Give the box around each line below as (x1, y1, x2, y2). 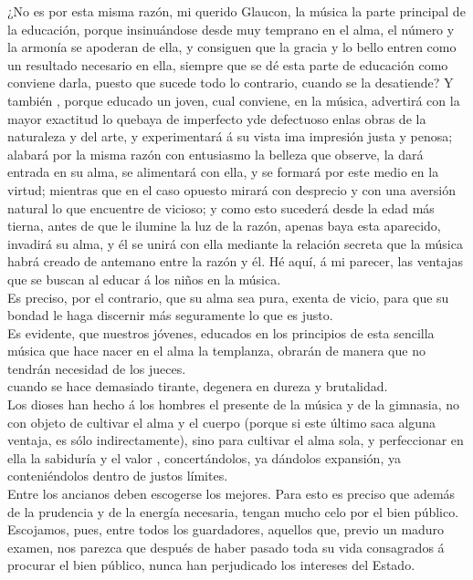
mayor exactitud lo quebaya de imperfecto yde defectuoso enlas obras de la (7, 109, 426, 128)
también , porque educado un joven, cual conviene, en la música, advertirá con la (7, 90, 460, 109)
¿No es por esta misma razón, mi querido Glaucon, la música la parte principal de (7, 2, 466, 20)
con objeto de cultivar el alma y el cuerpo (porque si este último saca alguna (7, 412, 436, 431)
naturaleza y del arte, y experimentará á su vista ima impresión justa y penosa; (7, 127, 453, 146)
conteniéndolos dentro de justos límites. (7, 466, 228, 485)
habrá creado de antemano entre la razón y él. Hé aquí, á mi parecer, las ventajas (7, 252, 463, 271)
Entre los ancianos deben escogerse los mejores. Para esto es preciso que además (7, 484, 456, 503)
